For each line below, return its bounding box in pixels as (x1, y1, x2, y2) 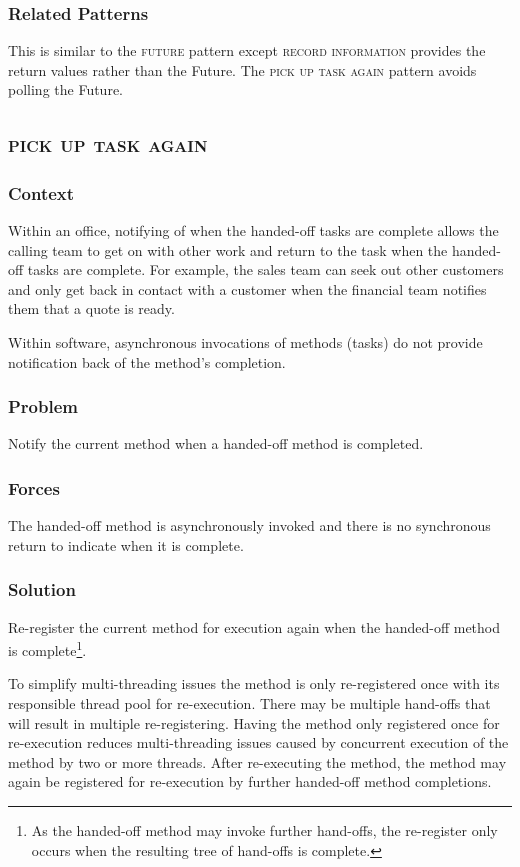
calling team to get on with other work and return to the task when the (8, 239, 448, 260)
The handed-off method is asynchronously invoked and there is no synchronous (8, 515, 491, 536)
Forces (8, 475, 60, 500)
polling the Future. (8, 79, 123, 100)
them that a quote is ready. (8, 298, 175, 319)
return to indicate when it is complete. (8, 534, 244, 555)
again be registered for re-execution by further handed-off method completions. (8, 771, 492, 792)
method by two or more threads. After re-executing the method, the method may (8, 751, 507, 772)
